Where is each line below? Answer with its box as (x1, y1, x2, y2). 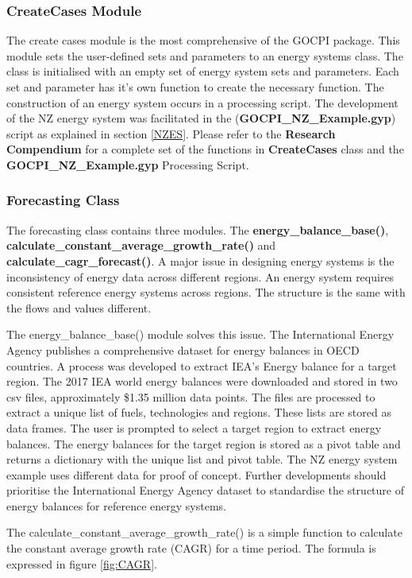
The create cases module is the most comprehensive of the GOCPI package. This (6, 32, 400, 48)
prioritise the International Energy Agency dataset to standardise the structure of (6, 482, 404, 498)
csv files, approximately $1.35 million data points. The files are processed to (6, 388, 375, 405)
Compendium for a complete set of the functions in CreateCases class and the (6, 141, 404, 157)
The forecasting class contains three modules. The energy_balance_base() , (6, 221, 389, 238)
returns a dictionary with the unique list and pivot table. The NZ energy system (6, 451, 398, 467)
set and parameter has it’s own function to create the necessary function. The (6, 79, 384, 95)
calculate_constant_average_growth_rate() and (6, 237, 276, 254)
